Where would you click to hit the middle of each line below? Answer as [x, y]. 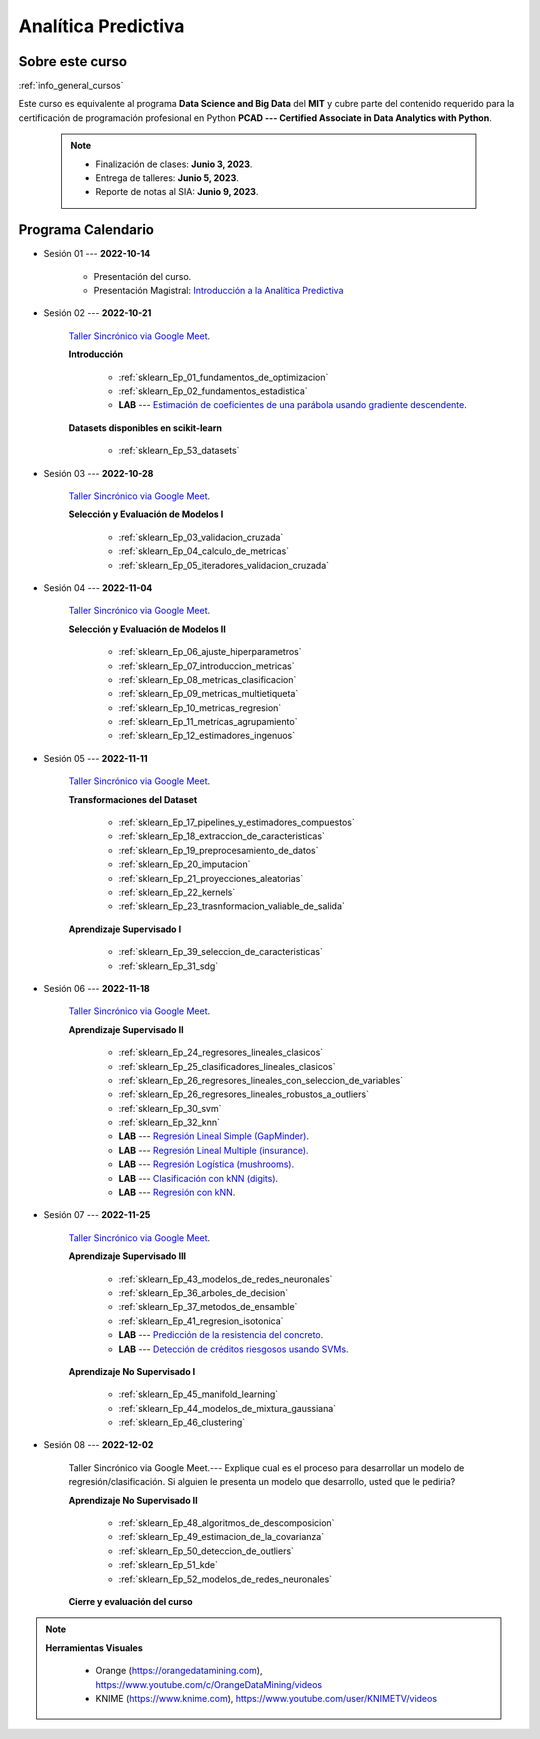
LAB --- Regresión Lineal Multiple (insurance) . [213, 1150]
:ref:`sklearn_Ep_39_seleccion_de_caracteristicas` [221, 952]
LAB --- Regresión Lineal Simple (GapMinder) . [214, 1136]
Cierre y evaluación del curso [131, 1601]
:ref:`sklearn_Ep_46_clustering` [182, 1422]
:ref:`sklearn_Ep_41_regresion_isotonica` [201, 1321]
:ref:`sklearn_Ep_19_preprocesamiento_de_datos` [218, 850]
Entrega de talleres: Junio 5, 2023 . [167, 178]
